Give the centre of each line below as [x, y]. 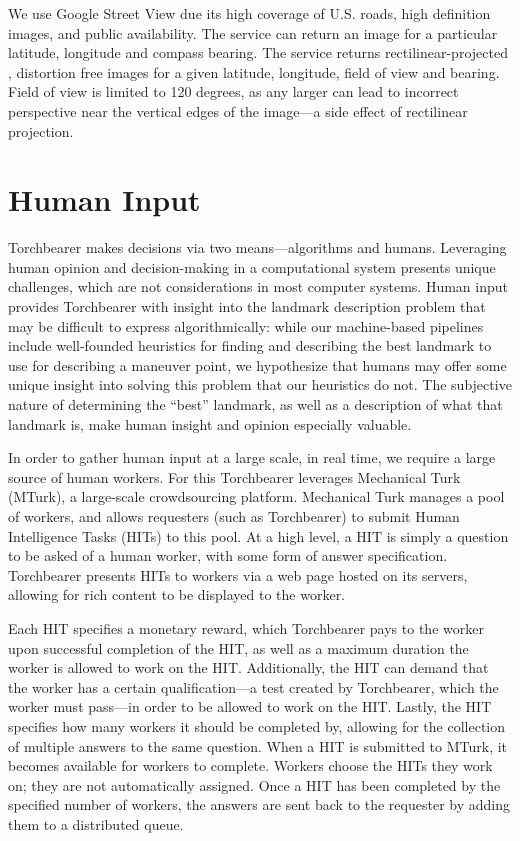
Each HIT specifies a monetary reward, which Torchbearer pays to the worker [246, 627]
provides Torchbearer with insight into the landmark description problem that [247, 306]
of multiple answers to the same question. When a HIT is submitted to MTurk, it [258, 745]
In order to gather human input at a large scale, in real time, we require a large [252, 457]
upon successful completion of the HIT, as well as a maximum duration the [238, 647]
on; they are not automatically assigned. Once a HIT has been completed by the [254, 784]
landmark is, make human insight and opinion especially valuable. [210, 423]
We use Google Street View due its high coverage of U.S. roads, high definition [249, 13]
